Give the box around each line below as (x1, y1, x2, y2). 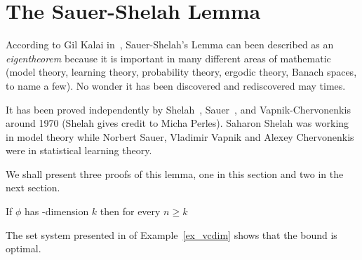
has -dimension (25, 204, 89, 219)
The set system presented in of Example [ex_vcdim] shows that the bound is (6, 227, 337, 242)
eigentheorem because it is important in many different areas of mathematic (6, 50, 331, 65)
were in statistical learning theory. (6, 143, 152, 158)
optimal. (6, 241, 41, 256)
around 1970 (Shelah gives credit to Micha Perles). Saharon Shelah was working (6, 116, 349, 130)
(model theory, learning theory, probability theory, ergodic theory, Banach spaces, (6, 64, 357, 79)
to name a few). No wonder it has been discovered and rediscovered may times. (6, 78, 346, 93)
